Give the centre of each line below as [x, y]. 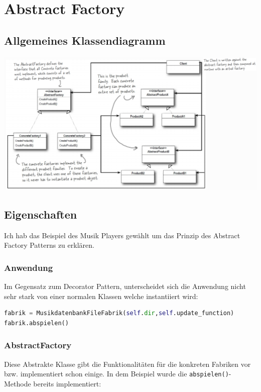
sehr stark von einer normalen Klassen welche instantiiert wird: [101, 296]
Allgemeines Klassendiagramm [85, 40]
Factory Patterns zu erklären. [49, 245]
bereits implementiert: [67, 383]
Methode [18, 383]
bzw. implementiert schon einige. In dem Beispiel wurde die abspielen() [116, 374]
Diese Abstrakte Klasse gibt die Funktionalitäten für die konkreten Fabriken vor [127, 364]
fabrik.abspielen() [36, 323]
